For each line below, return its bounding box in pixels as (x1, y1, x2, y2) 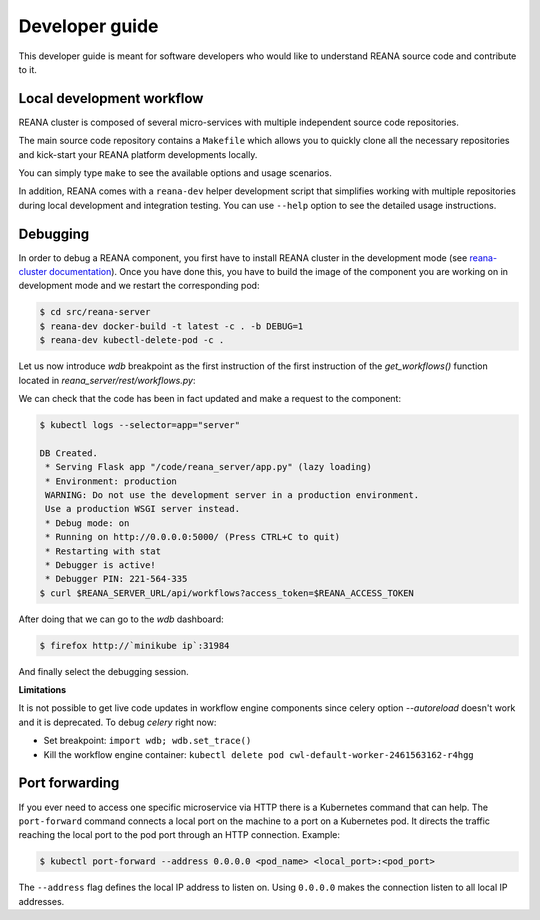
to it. (18, 63, 37, 75)
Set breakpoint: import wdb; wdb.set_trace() (43, 735, 252, 747)
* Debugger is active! (45, 559, 157, 570)
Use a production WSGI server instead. (45, 503, 240, 515)
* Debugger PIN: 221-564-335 (45, 573, 188, 585)
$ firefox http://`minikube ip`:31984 (39, 640, 230, 651)
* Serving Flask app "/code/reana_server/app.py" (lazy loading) (45, 461, 372, 473)
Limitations (18, 684, 67, 696)
